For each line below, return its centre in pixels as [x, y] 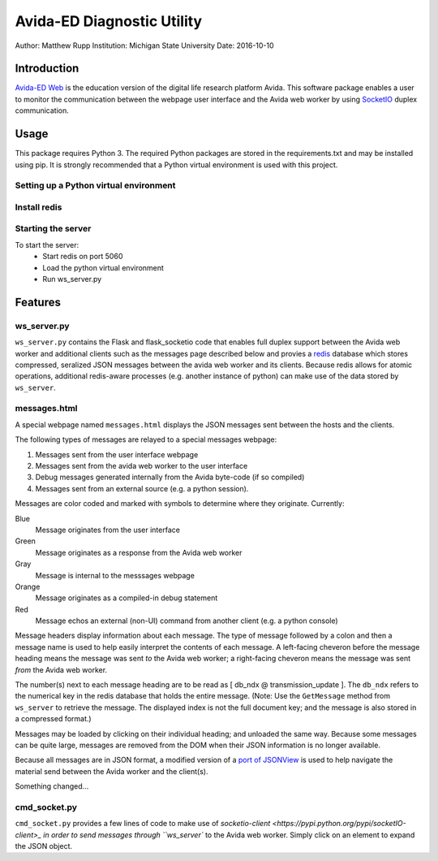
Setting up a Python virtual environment [95, 185]
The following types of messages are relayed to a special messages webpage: [146, 439]
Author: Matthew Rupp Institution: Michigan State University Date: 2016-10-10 [145, 45]
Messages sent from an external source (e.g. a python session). [142, 488]
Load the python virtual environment [103, 267]
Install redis [39, 207]
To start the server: [47, 244]
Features [38, 302]
